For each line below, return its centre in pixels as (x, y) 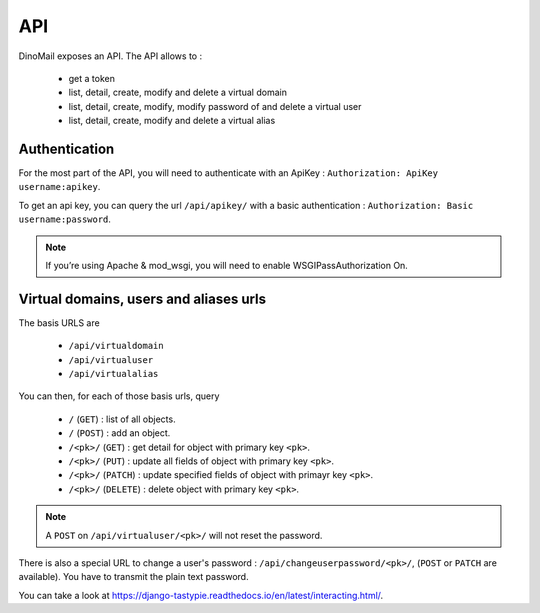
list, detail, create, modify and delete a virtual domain (177, 92)
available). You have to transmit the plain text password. (133, 577)
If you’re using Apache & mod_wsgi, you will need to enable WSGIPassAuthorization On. (227, 265)
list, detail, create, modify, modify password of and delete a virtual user (215, 106)
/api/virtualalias (113, 374)
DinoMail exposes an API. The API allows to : (110, 56)
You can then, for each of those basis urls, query (119, 396)
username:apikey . (59, 187)
